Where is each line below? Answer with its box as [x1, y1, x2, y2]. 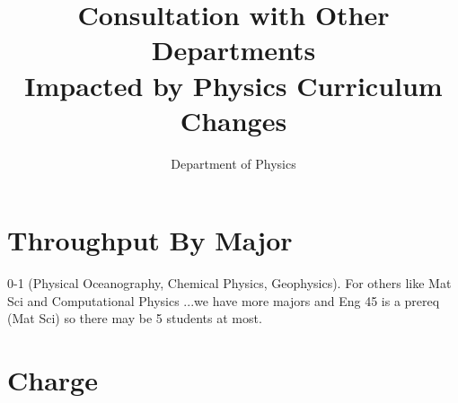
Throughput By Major [7, 222, 293, 258]
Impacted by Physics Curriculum [24, 66, 443, 103]
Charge [7, 362, 98, 399]
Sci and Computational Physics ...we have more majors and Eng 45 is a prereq [7, 291, 440, 310]
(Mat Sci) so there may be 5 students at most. [7, 309, 262, 328]
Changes [180, 101, 287, 138]
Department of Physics [171, 153, 296, 172]
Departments [151, 31, 316, 68]
